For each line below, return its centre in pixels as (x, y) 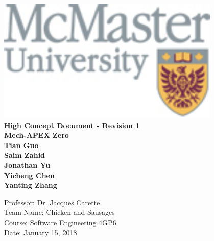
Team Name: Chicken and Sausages (60, 212)
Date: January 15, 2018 (41, 232)
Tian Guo (21, 145)
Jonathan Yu (27, 165)
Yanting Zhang (31, 185)
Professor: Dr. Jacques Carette (52, 202)
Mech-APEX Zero (37, 135)
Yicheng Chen (29, 175)
